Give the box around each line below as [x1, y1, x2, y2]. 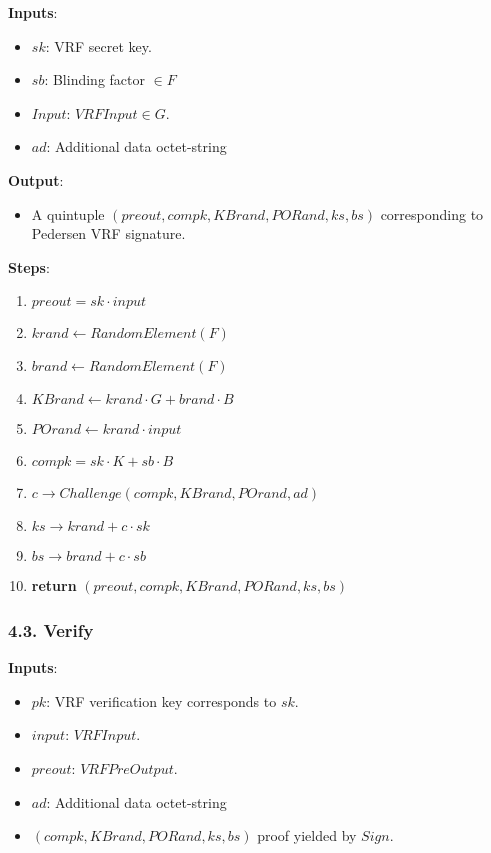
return [31, 575, 77, 596]
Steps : [8, 256, 50, 277]
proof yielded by [257, 825, 357, 846]
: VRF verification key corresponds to [46, 690, 277, 711]
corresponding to [380, 203, 484, 224]
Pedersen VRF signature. [31, 223, 186, 244]
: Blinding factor [44, 69, 145, 90]
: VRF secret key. [45, 35, 152, 56]
